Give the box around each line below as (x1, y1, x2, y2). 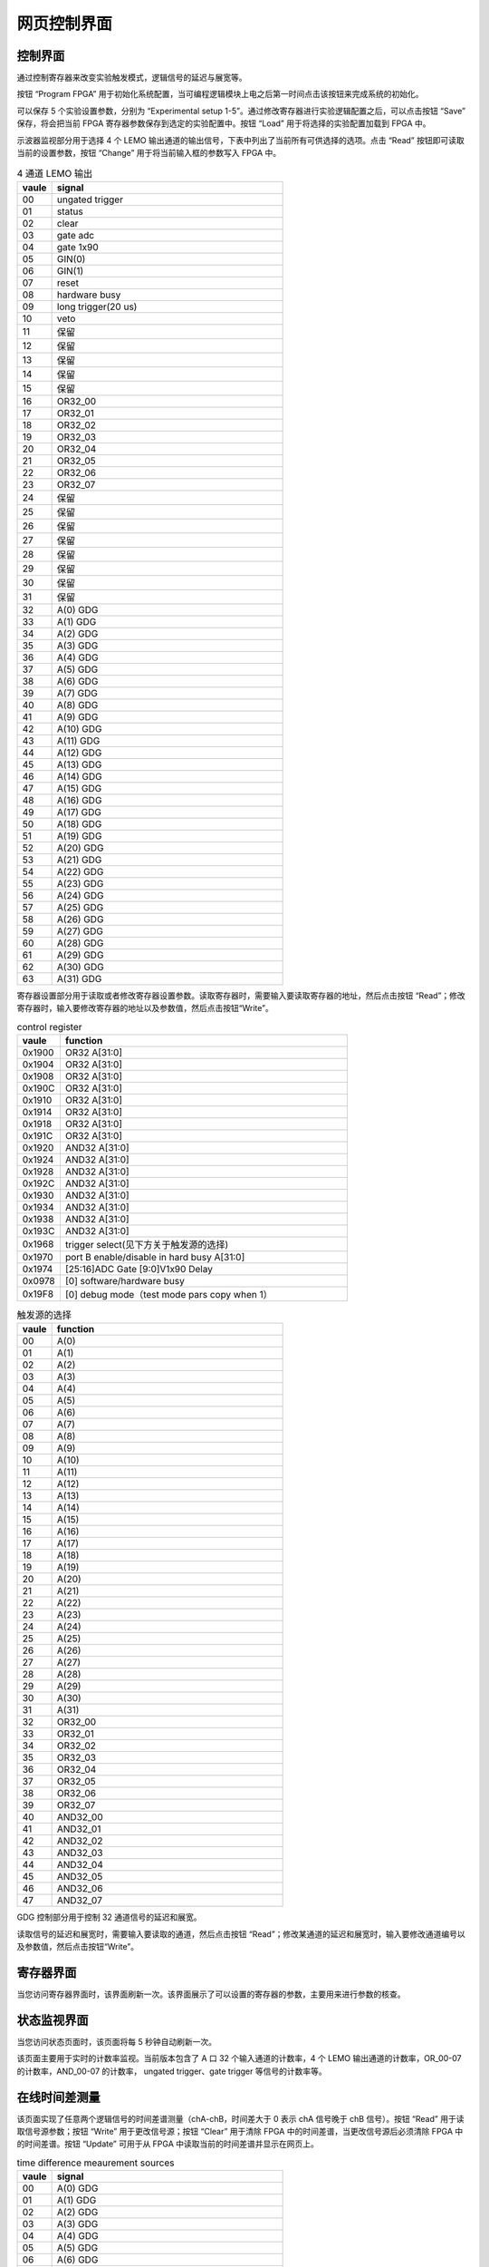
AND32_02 (56, 1834, 103, 1847)
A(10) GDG (56, 722, 102, 735)
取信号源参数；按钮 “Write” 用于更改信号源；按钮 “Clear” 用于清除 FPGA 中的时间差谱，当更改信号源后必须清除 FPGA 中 (16, 2126, 464, 2136)
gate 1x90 (56, 240, 99, 253)
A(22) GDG (56, 865, 104, 878)
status (56, 205, 83, 218)
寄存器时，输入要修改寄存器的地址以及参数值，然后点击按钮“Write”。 (16, 1003, 273, 1014)
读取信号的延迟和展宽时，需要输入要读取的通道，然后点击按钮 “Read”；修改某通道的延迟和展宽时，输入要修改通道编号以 (16, 1928, 465, 1940)
